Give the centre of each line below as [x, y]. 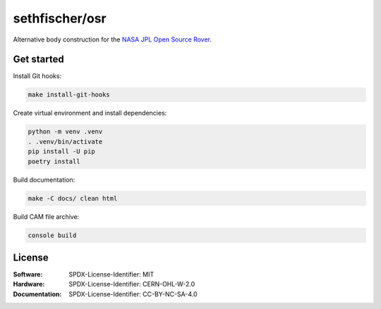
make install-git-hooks [69, 95]
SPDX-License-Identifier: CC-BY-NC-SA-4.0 [133, 294]
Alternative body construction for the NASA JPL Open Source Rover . [112, 39]
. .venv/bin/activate [65, 141]
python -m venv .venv [65, 132]
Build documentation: [44, 179]
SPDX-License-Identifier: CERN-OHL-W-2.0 [132, 284]
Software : [28, 275]
